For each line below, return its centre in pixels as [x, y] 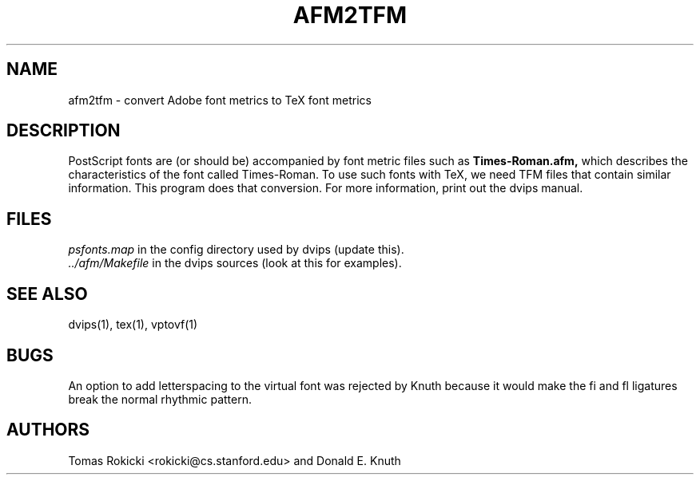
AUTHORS [48, 430]
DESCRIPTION [64, 131]
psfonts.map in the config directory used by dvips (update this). [236, 250]
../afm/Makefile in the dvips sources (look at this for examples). [235, 263]
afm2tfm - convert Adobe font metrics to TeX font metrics [220, 100]
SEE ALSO [47, 294]
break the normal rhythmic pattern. [160, 399]
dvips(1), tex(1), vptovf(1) [133, 325]
